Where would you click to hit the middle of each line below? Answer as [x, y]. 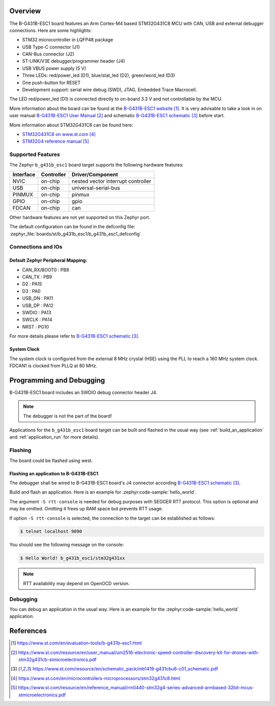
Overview [25, 11]
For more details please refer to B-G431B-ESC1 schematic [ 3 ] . [74, 336]
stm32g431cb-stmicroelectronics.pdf [58, 660]
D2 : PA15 [32, 284]
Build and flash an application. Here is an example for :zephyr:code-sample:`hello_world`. [103, 492]
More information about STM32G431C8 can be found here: [71, 125]
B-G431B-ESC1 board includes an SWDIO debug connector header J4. [83, 392]
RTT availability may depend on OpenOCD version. [76, 583]
